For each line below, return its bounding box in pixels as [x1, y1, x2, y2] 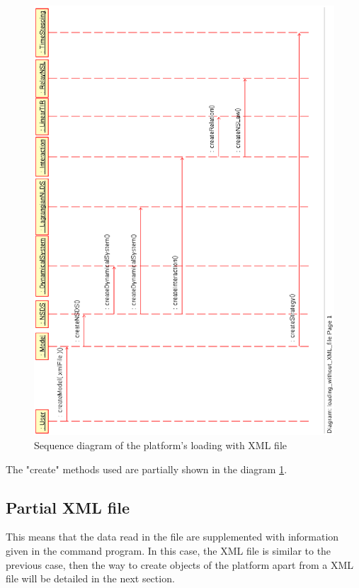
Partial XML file [6, 496, 130, 518]
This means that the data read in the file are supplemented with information [6, 529, 339, 544]
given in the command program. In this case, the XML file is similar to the [6, 543, 331, 558]
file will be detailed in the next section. [6, 571, 175, 586]
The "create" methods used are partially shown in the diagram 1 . [6, 461, 287, 476]
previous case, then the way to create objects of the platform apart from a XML [6, 557, 353, 572]
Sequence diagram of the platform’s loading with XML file [34, 437, 287, 452]
